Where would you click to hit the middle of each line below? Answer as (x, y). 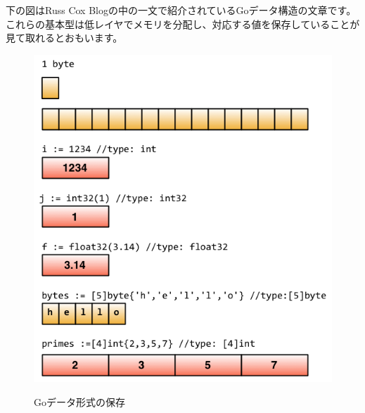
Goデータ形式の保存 (79, 402)
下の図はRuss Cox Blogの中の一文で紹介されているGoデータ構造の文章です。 (181, 10)
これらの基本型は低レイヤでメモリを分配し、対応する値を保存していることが (183, 24)
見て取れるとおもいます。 (64, 38)
